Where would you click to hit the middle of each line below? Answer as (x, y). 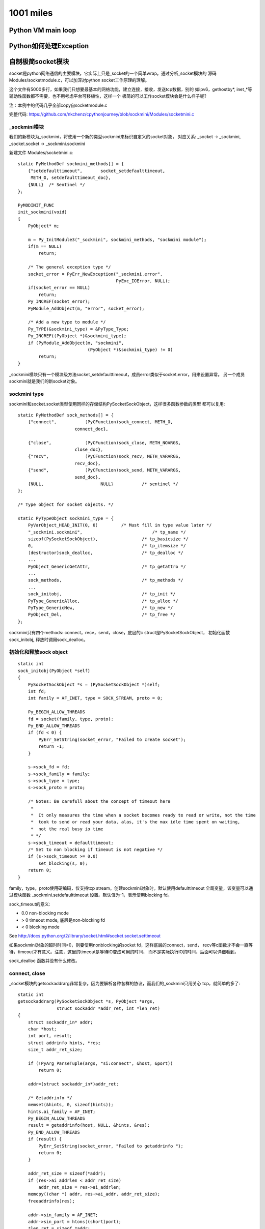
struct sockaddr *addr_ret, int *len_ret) (108, 1008)
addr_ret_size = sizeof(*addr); (67, 1173)
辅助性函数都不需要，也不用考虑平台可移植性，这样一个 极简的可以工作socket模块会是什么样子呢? (108, 96)
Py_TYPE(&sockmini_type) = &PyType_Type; (79, 329)
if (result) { (45, 1139)
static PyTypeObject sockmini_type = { (66, 518)
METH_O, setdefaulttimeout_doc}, (71, 178)
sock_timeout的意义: (30, 904)
